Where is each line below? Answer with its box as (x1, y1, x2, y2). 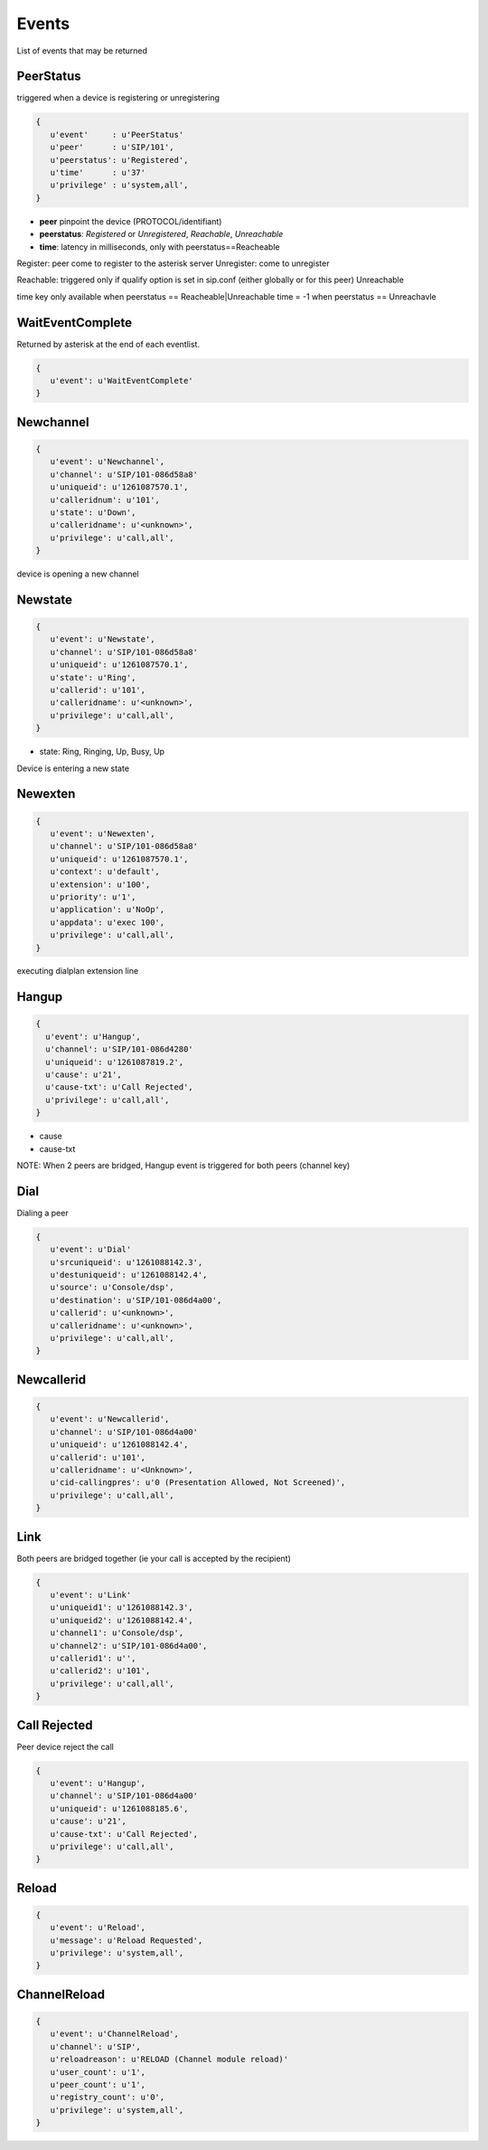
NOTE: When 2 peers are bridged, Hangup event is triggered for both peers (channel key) (16, 1159, 351, 1171)
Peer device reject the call (16, 1741, 115, 1752)
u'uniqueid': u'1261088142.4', (50, 1440, 189, 1450)
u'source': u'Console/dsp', (50, 1282, 175, 1293)
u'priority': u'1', (50, 891, 136, 902)
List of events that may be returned (16, 45, 148, 56)
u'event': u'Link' (50, 1589, 132, 1600)
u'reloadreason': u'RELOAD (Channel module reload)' (50, 2054, 289, 2065)
